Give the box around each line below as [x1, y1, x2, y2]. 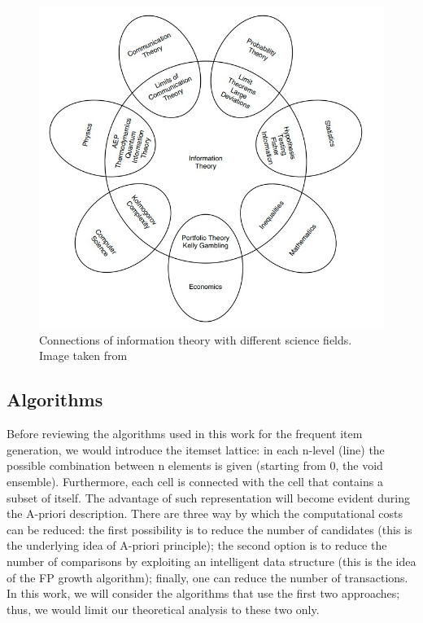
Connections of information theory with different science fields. [39, 331, 352, 348]
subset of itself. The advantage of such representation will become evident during [7, 489, 410, 506]
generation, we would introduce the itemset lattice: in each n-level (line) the [7, 441, 385, 458]
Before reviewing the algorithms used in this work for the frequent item [7, 425, 363, 442]
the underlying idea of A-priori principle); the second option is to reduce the [7, 537, 387, 554]
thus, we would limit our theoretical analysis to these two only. [7, 600, 320, 617]
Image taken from [39, 347, 128, 364]
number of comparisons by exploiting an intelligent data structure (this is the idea [7, 552, 416, 569]
